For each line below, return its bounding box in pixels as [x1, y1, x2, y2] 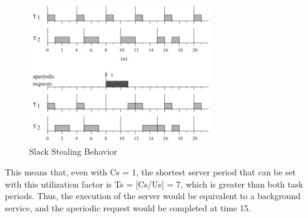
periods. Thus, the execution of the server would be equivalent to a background [5, 189, 301, 202]
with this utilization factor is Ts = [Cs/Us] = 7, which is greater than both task [5, 177, 303, 190]
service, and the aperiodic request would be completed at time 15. [5, 201, 251, 214]
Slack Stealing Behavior [29, 145, 117, 158]
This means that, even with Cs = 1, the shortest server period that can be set [5, 165, 296, 178]
